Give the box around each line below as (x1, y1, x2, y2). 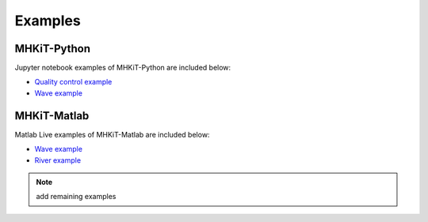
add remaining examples (36, 192, 117, 201)
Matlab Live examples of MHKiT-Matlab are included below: (14, 130, 210, 139)
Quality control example (34, 77, 113, 87)
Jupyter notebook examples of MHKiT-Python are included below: (14, 63, 231, 73)
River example (34, 155, 82, 165)
